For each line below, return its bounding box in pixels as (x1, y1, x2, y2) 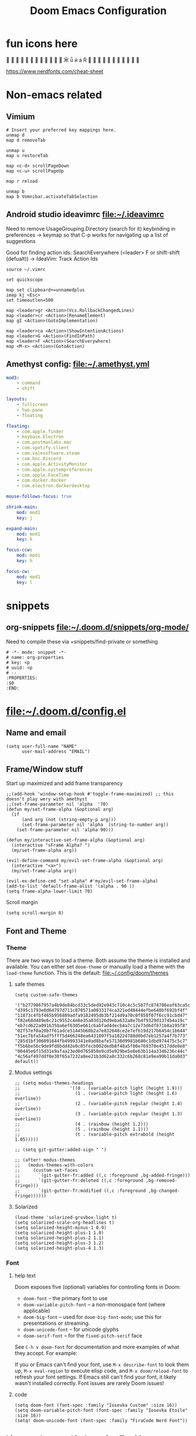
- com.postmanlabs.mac (16, 439, 72, 446)
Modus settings (14, 1069, 53, 1076)
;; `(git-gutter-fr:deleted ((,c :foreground (14, 1178, 143, 1184)
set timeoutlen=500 (6, 297, 54, 303)
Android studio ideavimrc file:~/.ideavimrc (6, 210, 164, 220)
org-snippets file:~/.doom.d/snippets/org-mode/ (6, 623, 189, 632)
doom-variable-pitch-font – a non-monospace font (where (23, 1301, 166, 1308)
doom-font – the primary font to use (23, 1295, 108, 1302)
